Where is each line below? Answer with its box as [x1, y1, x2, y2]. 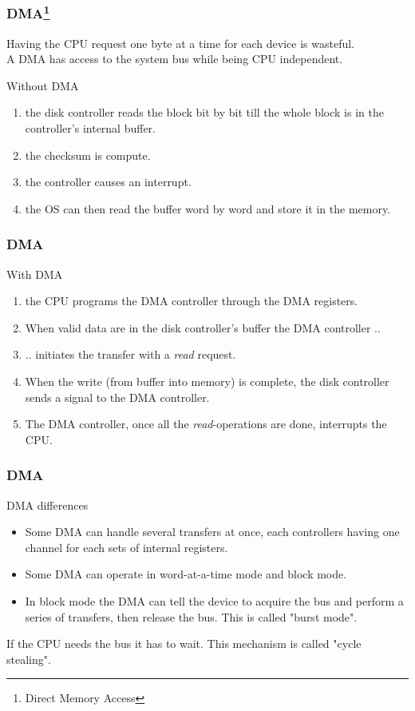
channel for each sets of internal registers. [25, 538, 228, 555]
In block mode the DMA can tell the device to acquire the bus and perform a [25, 592, 404, 609]
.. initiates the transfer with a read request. [25, 346, 236, 363]
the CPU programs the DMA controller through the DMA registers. [25, 292, 358, 309]
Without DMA [6, 77, 79, 93]
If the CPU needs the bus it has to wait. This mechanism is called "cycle [6, 635, 362, 652]
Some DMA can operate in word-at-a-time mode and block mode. [25, 566, 347, 582]
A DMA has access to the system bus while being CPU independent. [6, 50, 343, 67]
